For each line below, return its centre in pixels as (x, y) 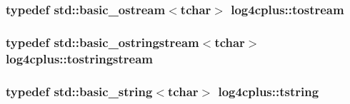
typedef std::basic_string (79, 91)
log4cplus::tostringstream (80, 58)
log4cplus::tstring (269, 91)
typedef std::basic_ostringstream (102, 42)
